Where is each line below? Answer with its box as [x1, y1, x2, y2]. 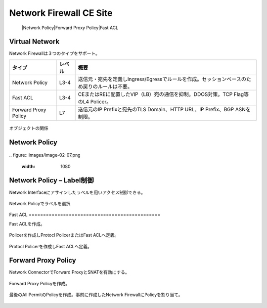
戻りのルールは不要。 [83, 83, 133, 90]
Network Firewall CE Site [9, 7, 113, 18]
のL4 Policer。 [78, 98, 112, 105]
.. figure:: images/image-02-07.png [9, 152, 81, 158]
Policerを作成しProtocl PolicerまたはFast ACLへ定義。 [9, 232, 119, 238]
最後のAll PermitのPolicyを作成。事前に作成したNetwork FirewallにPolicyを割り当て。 [9, 292, 183, 298]
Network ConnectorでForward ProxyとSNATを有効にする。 [9, 269, 130, 275]
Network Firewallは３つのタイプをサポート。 [9, 50, 100, 56]
